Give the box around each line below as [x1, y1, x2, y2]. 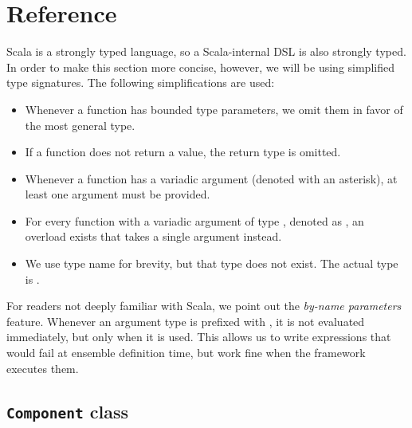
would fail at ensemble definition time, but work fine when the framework [6, 344, 366, 361]
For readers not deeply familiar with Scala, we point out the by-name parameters [6, 297, 402, 314]
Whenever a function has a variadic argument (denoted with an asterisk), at [25, 170, 398, 187]
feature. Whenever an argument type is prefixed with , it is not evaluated [6, 312, 365, 329]
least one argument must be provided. [25, 186, 210, 202]
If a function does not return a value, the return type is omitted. [25, 143, 341, 160]
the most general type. [25, 116, 135, 133]
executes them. [6, 359, 79, 376]
